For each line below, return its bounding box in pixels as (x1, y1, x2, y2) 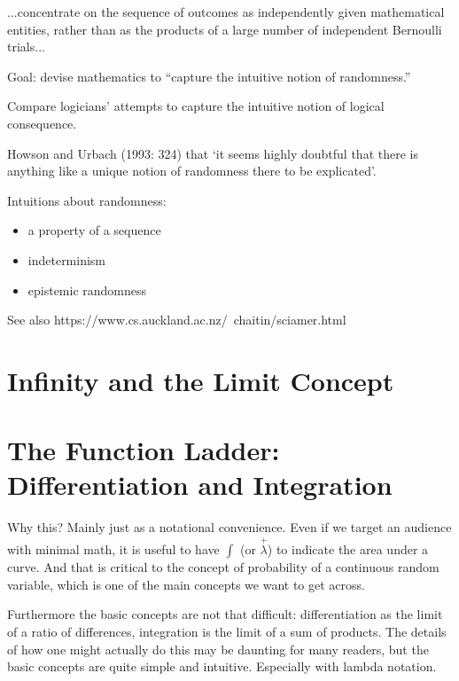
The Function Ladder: (7, 432, 280, 468)
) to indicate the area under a (267, 540, 429, 559)
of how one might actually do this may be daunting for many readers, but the (7, 639, 429, 658)
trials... (7, 37, 45, 56)
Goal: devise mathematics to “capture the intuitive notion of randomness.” (7, 67, 411, 85)
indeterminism (27, 250, 106, 269)
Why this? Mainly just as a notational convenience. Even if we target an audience (7, 518, 452, 536)
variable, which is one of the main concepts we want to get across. (7, 575, 365, 593)
